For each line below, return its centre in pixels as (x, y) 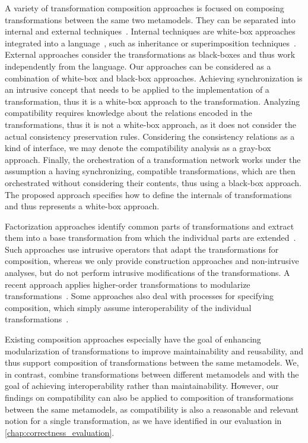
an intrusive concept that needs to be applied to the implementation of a (137, 89)
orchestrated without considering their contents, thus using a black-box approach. (153, 182)
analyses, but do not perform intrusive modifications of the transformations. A (147, 273)
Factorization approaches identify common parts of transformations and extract (150, 226)
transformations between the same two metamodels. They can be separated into (150, 19)
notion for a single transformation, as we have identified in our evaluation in (143, 421)
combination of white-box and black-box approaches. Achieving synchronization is (154, 78)
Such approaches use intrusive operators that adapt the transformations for (142, 249)
